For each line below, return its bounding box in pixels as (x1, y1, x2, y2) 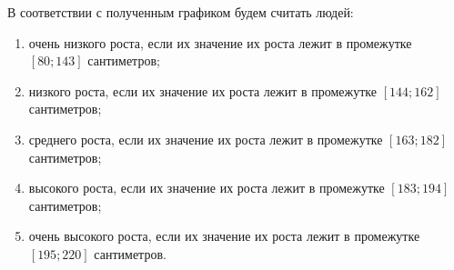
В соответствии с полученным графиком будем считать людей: (7, 3, 354, 21)
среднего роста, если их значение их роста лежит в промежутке (28, 129, 383, 148)
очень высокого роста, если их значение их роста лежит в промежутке (28, 226, 420, 245)
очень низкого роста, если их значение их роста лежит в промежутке (28, 33, 412, 52)
